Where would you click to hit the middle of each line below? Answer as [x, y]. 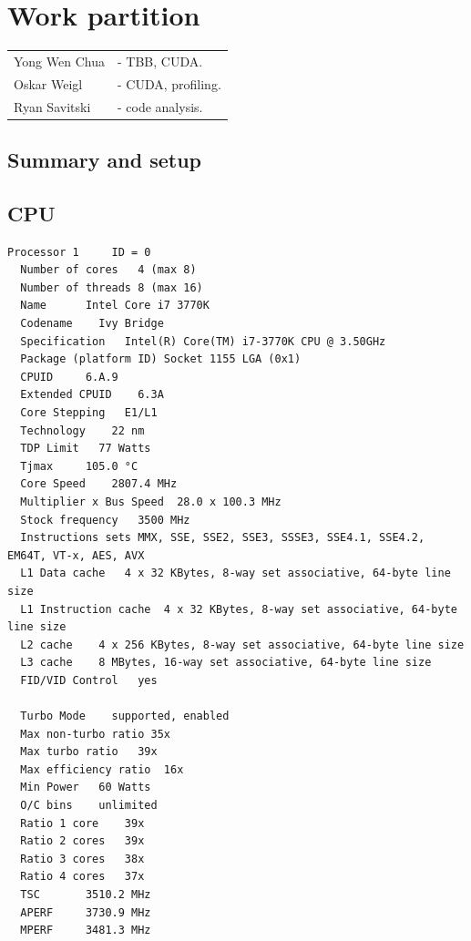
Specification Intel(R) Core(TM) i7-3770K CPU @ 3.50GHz [203, 341]
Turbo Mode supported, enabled [125, 716]
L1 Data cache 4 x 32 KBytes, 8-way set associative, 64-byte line [235, 573]
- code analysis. [160, 106]
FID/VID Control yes [89, 680]
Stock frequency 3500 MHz [105, 520]
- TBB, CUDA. [160, 61]
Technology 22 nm [82, 430]
